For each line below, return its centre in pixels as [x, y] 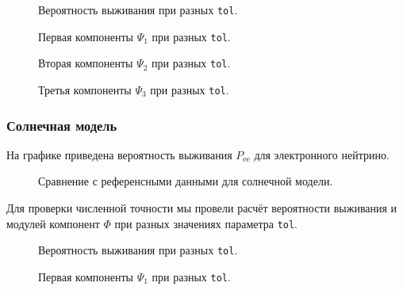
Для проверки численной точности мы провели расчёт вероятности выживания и [202, 208]
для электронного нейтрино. [322, 154]
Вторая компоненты [86, 63]
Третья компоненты [85, 89]
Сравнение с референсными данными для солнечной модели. [186, 181]
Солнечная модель [62, 125]
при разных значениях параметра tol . [206, 223]
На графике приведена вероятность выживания [119, 154]
